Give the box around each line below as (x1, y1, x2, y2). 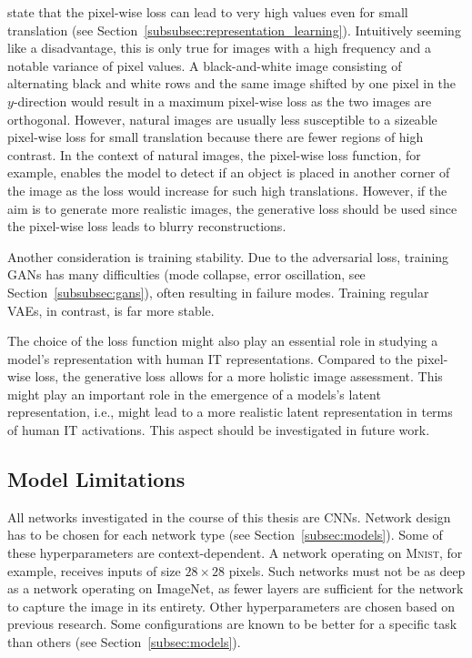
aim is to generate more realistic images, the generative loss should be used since (7, 198, 457, 218)
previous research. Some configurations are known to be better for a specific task (7, 614, 457, 633)
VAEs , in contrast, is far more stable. (7, 300, 215, 319)
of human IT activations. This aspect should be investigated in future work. (7, 420, 430, 440)
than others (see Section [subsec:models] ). (7, 633, 241, 652)
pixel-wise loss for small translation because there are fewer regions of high (7, 127, 424, 147)
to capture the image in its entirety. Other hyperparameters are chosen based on (7, 596, 456, 615)
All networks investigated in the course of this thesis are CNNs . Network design (7, 507, 451, 526)
